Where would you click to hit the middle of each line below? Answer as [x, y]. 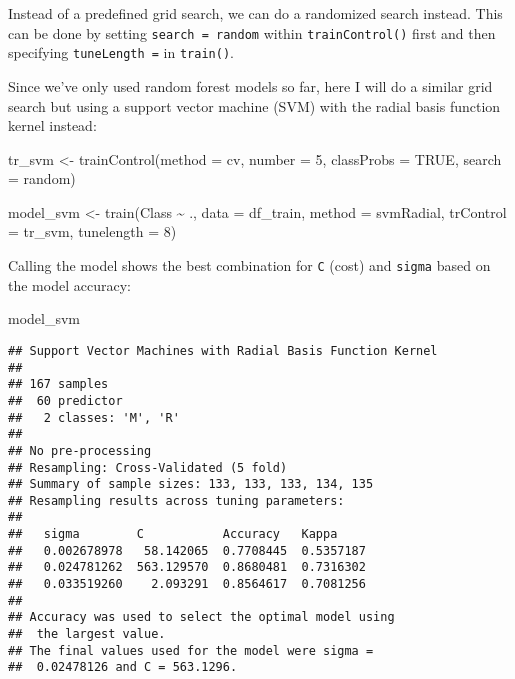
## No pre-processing [80, 450]
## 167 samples [58, 384]
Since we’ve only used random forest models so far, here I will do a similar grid [250, 85]
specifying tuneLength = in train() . [121, 52]
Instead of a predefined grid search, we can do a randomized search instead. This [255, 13]
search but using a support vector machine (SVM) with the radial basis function [254, 105]
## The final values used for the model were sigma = [191, 650]
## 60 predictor [65, 400]
